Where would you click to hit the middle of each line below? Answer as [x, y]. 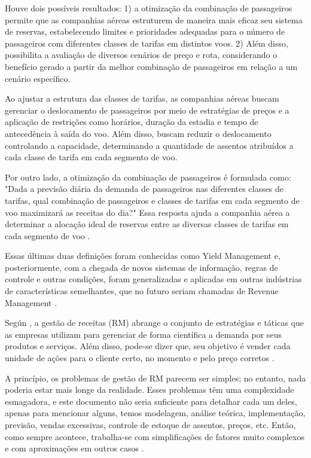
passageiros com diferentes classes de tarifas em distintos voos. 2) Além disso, [147, 43]
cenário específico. [38, 78]
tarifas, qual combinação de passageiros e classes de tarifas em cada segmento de [152, 200]
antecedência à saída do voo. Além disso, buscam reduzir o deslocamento [138, 133]
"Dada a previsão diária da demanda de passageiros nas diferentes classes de [144, 189]
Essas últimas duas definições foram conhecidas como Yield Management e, [143, 256]
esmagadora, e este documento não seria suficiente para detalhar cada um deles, [151, 401]
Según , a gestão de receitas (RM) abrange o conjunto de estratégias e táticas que [154, 323]
